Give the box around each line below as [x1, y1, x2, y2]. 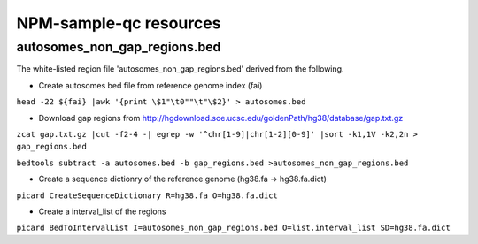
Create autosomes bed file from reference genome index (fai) [38, 80, 263, 90]
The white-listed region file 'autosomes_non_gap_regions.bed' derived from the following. [16, 64, 344, 74]
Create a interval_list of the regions [38, 206, 166, 217]
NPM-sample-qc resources [16, 13, 221, 33]
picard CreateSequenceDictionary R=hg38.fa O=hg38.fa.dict [16, 190, 279, 201]
